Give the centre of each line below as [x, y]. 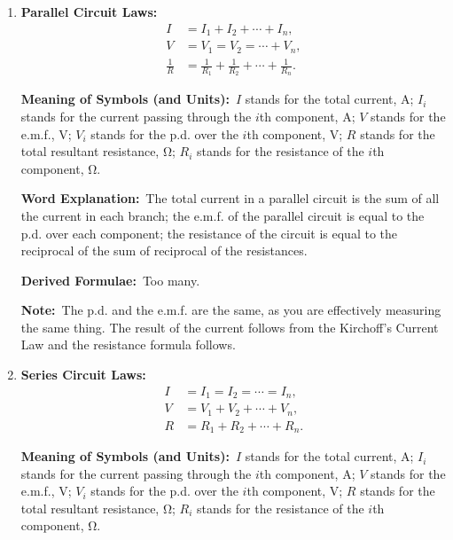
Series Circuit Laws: [83, 375]
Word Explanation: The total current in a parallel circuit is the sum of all [230, 198]
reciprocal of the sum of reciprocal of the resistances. [164, 250]
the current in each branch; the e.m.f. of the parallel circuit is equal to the [223, 215]
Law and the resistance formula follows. [128, 344]
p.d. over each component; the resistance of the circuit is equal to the [209, 233]
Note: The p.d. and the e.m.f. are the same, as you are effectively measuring [231, 310]
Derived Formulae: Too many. [110, 280]
